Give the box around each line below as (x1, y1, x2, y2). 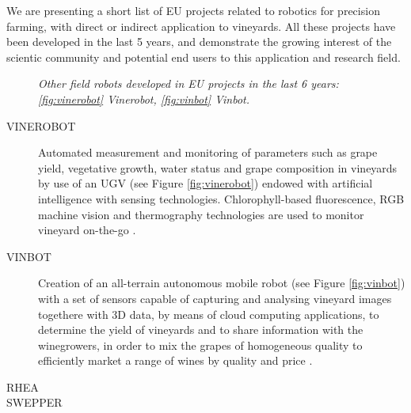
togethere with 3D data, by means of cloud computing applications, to (38, 305, 379, 322)
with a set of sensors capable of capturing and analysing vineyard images (38, 290, 392, 306)
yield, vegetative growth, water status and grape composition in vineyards (38, 159, 398, 176)
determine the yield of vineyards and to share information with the (38, 321, 363, 338)
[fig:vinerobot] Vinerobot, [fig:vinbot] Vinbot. (38, 90, 250, 107)
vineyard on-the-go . (38, 222, 136, 238)
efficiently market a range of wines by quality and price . (38, 352, 313, 369)
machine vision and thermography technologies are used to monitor (38, 206, 364, 222)
